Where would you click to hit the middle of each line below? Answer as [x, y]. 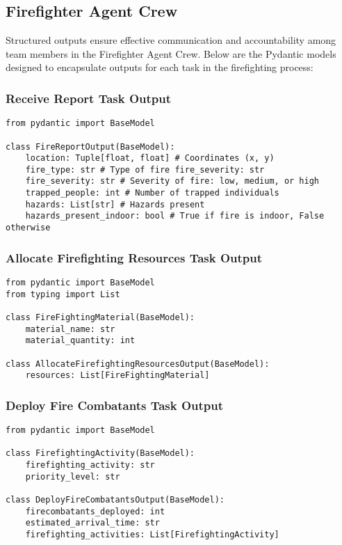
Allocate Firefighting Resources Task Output [134, 257]
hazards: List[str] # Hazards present [115, 204]
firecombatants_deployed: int [95, 511]
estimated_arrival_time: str [92, 523]
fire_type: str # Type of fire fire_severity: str [145, 169]
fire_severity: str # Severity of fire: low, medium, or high [172, 181]
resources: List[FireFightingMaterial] [117, 376]
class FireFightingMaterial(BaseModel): [100, 317]
